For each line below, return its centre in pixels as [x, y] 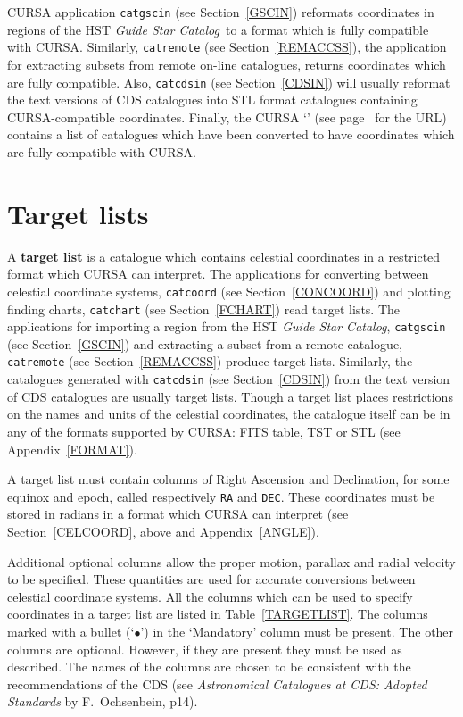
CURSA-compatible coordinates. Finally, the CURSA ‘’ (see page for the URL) [227, 117]
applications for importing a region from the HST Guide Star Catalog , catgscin [227, 326]
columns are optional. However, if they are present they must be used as [205, 649]
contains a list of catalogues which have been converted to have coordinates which [231, 134]
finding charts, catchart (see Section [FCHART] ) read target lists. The [204, 308]
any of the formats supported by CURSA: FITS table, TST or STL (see [204, 431]
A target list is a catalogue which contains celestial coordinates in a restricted [224, 256]
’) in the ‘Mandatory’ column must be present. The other [297, 631]
